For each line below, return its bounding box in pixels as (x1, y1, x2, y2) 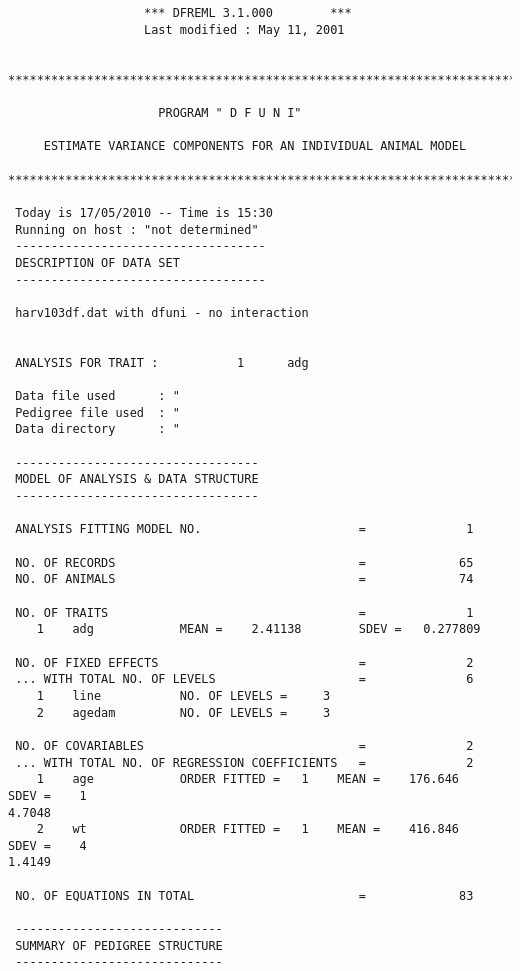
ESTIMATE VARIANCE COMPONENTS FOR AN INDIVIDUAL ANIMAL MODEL (43, 139, 467, 154)
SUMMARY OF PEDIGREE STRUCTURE (15, 938, 223, 953)
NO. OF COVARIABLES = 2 (15, 738, 474, 753)
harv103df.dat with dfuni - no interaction (15, 305, 309, 320)
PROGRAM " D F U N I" (158, 105, 302, 120)
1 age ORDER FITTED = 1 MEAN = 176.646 (36, 772, 460, 787)
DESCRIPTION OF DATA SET (15, 255, 180, 270)
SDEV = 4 (8, 838, 87, 853)
